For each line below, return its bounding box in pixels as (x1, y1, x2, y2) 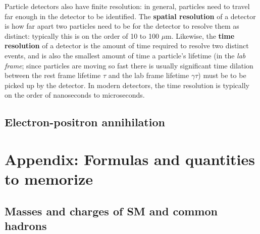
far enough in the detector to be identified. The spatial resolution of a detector (5, 11, 256, 21)
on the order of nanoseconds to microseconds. (5, 90, 145, 100)
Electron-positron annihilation (5, 114, 165, 130)
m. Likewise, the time (166, 30, 235, 41)
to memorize (5, 169, 93, 189)
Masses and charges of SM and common (5, 203, 218, 218)
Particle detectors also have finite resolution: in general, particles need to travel (5, 1, 250, 11)
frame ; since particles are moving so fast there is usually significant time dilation (5, 60, 253, 70)
